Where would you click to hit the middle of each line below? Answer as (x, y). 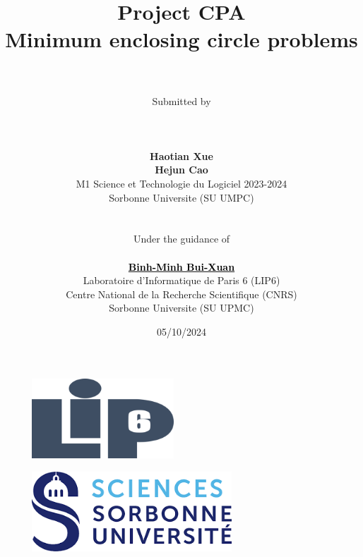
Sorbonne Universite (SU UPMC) (181, 308)
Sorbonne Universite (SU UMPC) (181, 197)
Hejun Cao (181, 170)
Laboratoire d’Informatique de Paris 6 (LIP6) (181, 280)
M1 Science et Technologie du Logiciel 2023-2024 (181, 184)
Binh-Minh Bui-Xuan (181, 266)
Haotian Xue (181, 155)
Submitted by (181, 100)
